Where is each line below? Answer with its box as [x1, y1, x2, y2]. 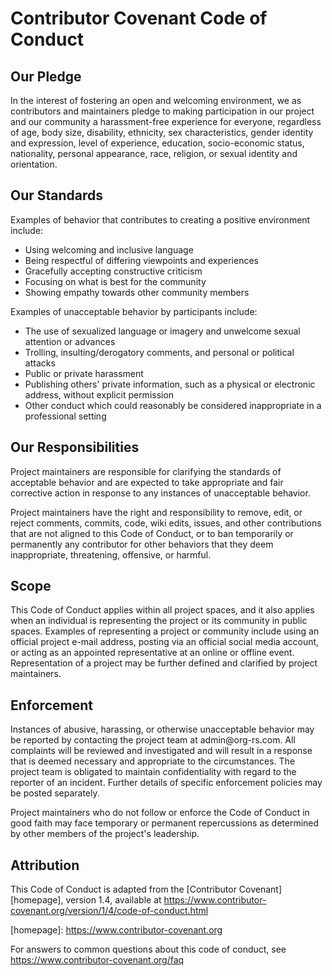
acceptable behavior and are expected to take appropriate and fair [10, 476, 284, 488]
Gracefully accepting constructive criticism [24, 265, 203, 277]
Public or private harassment [24, 367, 144, 379]
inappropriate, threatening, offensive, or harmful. [10, 548, 212, 561]
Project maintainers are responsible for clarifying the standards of [10, 465, 282, 477]
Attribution [10, 857, 80, 874]
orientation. [10, 158, 58, 170]
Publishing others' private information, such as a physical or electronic [24, 378, 316, 390]
